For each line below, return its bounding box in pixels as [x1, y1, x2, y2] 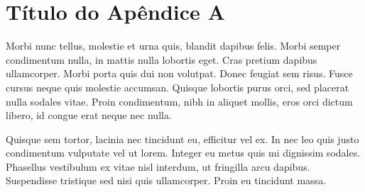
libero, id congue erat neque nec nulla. [6, 108, 172, 123]
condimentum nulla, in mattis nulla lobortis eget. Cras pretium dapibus [6, 52, 317, 67]
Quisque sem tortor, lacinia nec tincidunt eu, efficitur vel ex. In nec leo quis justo [6, 131, 359, 146]
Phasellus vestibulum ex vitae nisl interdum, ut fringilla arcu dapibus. [6, 159, 310, 174]
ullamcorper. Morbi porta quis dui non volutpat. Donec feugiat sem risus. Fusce [6, 66, 353, 81]
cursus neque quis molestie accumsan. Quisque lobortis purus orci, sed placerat [6, 79, 349, 94]
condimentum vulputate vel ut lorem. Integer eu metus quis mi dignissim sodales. [6, 145, 361, 160]
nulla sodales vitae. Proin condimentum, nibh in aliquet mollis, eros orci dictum [6, 94, 353, 108]
